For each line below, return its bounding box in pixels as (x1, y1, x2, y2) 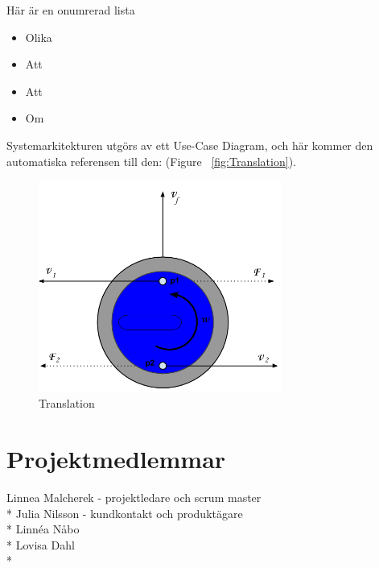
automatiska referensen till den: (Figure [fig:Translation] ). (6, 152, 296, 169)
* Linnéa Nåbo (6, 520, 80, 537)
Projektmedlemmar (6, 442, 226, 475)
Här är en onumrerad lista (6, 2, 135, 18)
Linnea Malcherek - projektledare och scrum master (6, 488, 262, 505)
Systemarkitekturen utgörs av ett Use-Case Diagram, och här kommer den (6, 136, 373, 153)
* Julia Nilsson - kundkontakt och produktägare (6, 504, 243, 521)
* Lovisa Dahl (6, 536, 75, 553)
